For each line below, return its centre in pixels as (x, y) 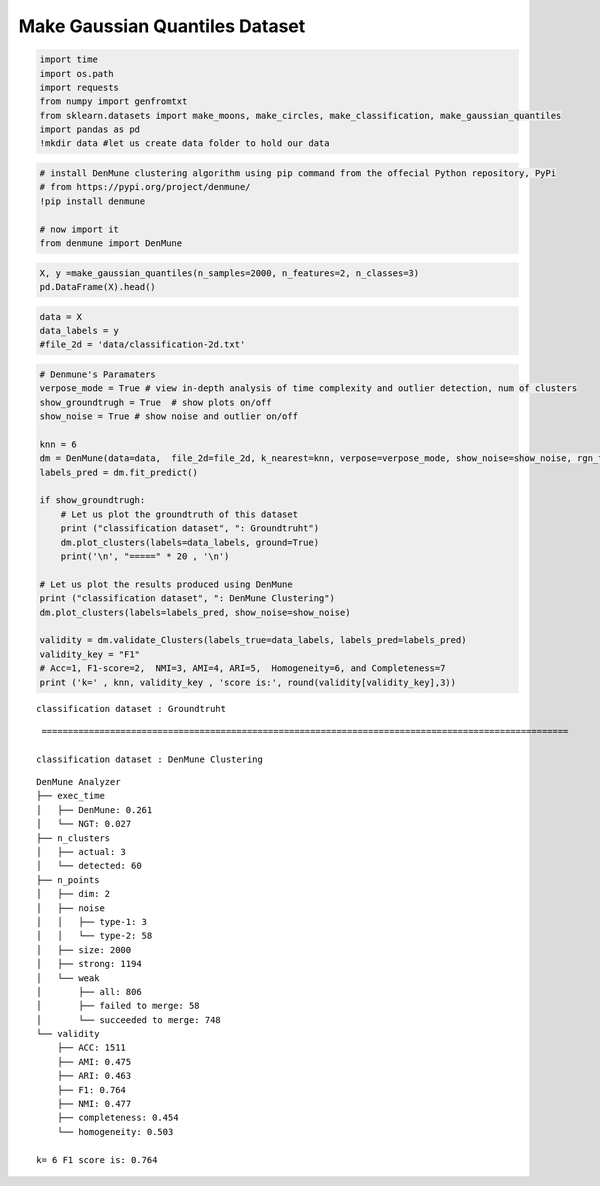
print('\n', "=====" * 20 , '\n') (145, 556)
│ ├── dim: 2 (73, 894)
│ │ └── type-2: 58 (94, 936)
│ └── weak (68, 978)
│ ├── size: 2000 (84, 949)
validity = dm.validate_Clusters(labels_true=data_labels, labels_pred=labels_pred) (253, 640)
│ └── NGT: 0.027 (84, 824)
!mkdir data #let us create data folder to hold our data (184, 143)
